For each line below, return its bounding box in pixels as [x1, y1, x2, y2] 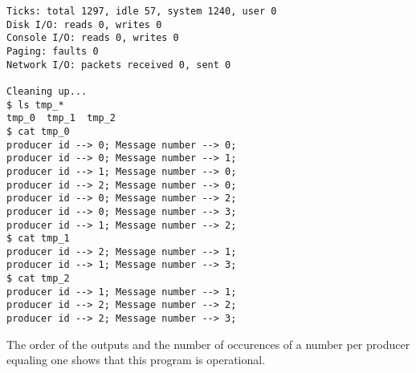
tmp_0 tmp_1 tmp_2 [6, 112, 116, 124]
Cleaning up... [6, 85, 88, 97]
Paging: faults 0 [6, 45, 99, 57]
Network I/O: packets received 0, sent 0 [6, 59, 231, 71]
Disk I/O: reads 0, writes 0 [6, 18, 162, 30]
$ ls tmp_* [6, 99, 64, 111]
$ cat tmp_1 [6, 233, 70, 245]
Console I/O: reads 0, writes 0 [6, 32, 179, 44]
